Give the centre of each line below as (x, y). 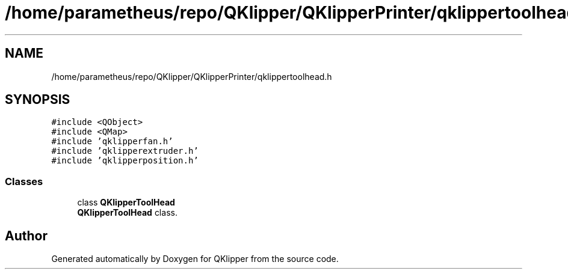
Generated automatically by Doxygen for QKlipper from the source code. (195, 259)
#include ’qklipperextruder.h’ (125, 151)
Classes (24, 181)
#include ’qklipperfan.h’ (112, 142)
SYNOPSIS (38, 100)
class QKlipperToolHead (126, 202)
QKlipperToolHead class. (127, 213)
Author (26, 236)
